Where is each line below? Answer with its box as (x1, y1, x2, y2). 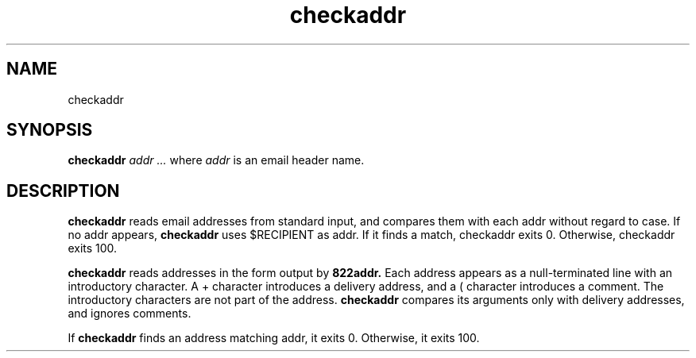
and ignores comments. (68, 306, 191, 321)
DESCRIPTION (6, 180, 120, 201)
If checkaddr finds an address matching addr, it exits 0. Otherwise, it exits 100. (68, 331, 480, 345)
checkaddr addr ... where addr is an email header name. (68, 153, 365, 167)
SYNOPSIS (6, 120, 93, 141)
